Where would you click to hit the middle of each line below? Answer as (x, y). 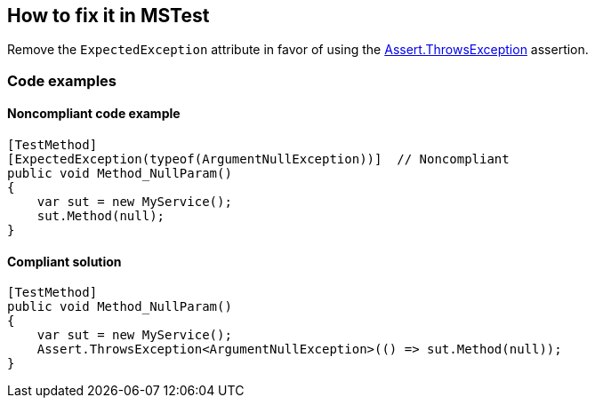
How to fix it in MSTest (109, 16)
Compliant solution (64, 261)
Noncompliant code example (94, 114)
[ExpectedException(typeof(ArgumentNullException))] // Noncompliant (258, 159)
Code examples (62, 80)
